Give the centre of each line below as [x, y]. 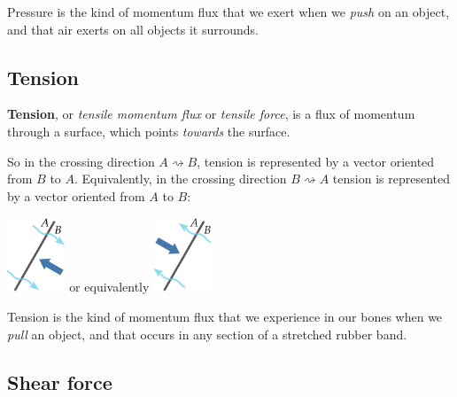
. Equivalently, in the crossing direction [181, 179]
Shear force [60, 381]
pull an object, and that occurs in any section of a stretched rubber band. [207, 334]
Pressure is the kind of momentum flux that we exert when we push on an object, [228, 12]
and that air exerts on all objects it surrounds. [133, 29]
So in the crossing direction [81, 161]
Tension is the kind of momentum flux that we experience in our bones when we [225, 316]
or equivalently [109, 287]
